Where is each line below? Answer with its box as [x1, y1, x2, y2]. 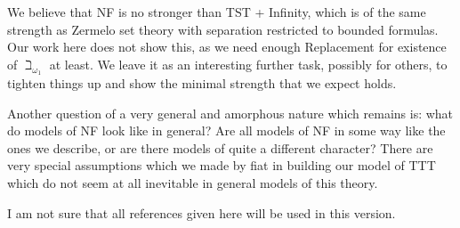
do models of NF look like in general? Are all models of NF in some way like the [7, 121, 446, 140]
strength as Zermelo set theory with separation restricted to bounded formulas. [7, 20, 439, 38]
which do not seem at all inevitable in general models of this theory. [7, 173, 378, 191]
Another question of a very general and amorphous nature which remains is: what [7, 103, 454, 122]
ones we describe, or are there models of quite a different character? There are [7, 138, 433, 157]
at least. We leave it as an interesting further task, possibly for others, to [49, 54, 448, 73]
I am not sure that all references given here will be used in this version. [7, 203, 396, 222]
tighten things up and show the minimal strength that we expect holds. [7, 73, 397, 92]
